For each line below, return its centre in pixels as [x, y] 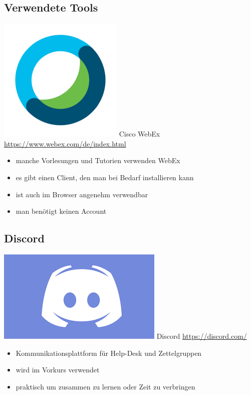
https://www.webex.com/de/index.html [65, 143]
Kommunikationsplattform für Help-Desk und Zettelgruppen [109, 353]
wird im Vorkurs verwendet [58, 370]
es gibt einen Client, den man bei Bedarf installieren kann [105, 177]
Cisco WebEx [140, 134]
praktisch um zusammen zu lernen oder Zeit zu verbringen [105, 386]
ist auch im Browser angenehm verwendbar [82, 194]
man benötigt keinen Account [61, 211]
